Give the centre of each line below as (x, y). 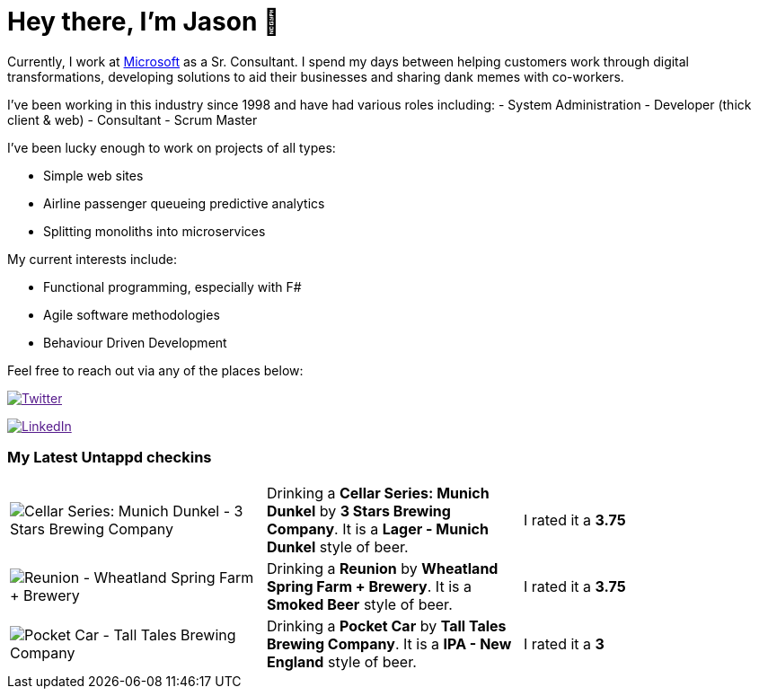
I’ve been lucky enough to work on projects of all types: (172, 147)
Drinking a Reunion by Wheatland (382, 568)
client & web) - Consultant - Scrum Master (132, 119)
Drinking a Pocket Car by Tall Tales (386, 626)
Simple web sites (93, 175)
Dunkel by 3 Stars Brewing (358, 511)
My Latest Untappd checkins (110, 458)
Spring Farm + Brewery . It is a (369, 586)
